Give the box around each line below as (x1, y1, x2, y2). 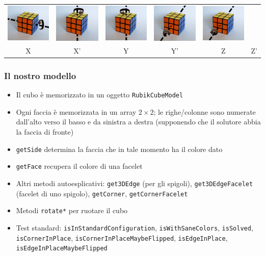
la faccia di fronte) (16, 126, 74, 137)
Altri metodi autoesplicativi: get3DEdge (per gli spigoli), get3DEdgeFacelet (16, 177, 253, 188)
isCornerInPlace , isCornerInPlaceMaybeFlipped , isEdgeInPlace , (16, 232, 228, 243)
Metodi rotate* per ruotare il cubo (16, 205, 128, 216)
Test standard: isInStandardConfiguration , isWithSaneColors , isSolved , (16, 222, 253, 233)
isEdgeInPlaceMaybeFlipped (16, 245, 108, 252)
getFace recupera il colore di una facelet (16, 161, 143, 171)
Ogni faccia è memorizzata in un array (16, 106, 137, 117)
